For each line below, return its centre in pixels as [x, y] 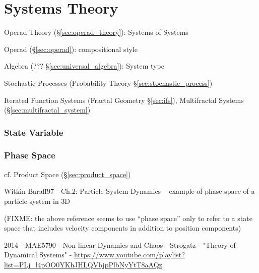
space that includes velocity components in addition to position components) [123, 228]
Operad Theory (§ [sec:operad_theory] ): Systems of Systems [96, 32]
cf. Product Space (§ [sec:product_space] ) [68, 174]
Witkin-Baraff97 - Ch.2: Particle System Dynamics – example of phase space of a [129, 191]
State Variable [34, 132]
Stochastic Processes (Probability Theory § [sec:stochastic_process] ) [108, 83]
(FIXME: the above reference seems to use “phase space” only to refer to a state [128, 218]
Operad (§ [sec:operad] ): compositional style [71, 49]
